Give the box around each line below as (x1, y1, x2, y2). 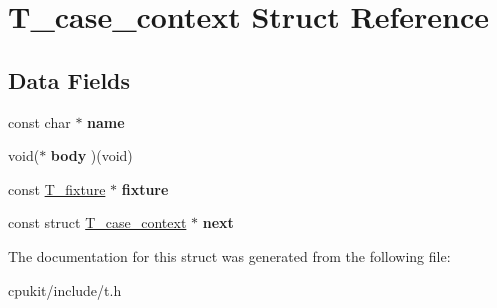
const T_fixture (8, 178, 106, 199)
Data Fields (8, 64, 131, 95)
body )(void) (50, 145, 133, 166)
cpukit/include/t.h (8, 279, 122, 300)
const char (8, 111, 71, 132)
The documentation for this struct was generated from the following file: (8, 245, 451, 266)
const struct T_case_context (8, 212, 187, 233)
